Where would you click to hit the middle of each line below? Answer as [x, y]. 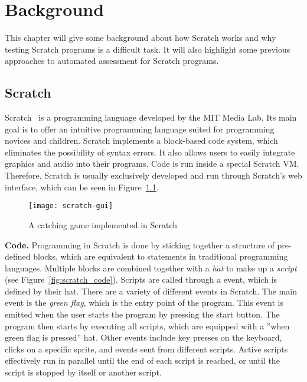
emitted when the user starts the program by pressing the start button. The [142, 314]
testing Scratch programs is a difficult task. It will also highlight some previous [148, 49]
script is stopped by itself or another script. [83, 372]
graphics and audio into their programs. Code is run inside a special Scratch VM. [152, 164]
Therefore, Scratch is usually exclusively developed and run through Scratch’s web [153, 175]
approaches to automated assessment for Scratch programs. [112, 61]
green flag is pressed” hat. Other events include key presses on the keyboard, [143, 337]
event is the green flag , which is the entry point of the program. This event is [144, 302]
